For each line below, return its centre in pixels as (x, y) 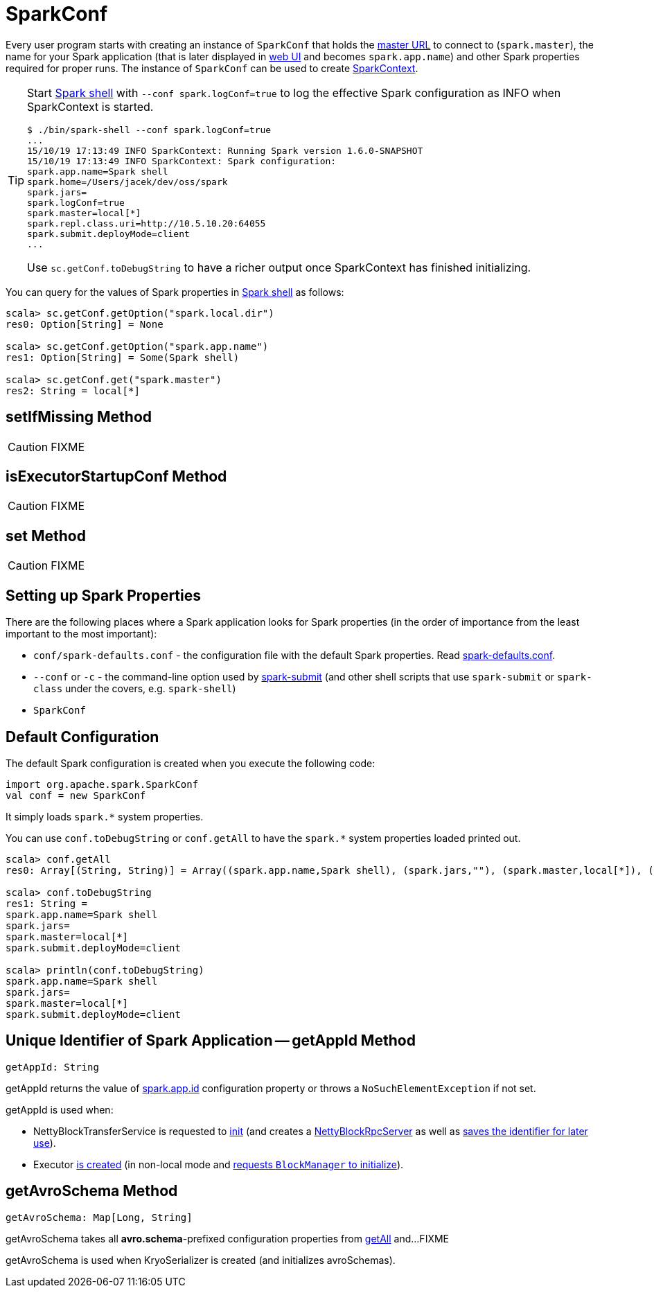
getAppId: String (52, 1067)
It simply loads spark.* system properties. (105, 816)
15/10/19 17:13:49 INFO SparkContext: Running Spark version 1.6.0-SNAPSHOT (225, 150)
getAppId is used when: (60, 1109)
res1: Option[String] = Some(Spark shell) (123, 357)
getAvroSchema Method (92, 1191)
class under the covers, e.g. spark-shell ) (135, 689)
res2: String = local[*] (73, 390)
